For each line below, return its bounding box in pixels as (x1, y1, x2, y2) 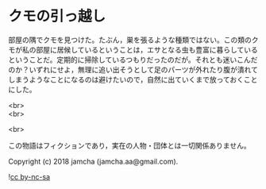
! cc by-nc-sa (8, 172, 50, 181)
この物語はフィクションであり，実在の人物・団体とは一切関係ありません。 (8, 141, 252, 150)
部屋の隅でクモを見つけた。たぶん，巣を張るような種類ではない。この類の (8, 35, 252, 44)
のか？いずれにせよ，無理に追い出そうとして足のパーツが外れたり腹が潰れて (8, 64, 258, 74)
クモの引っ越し (8, 7, 106, 25)
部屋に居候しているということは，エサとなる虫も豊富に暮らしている (35, 44, 258, 54)
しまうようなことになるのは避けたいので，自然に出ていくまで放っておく (8, 75, 245, 84)
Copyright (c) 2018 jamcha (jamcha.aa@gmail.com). (8, 156, 179, 166)
